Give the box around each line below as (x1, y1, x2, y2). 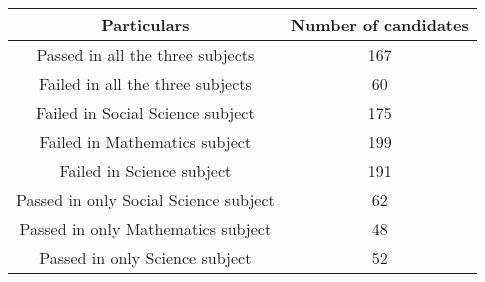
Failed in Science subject (59, 159, 232, 182)
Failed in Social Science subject (36, 101, 255, 124)
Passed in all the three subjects (36, 43, 255, 66)
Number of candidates (290, 13, 469, 36)
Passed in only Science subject (39, 246, 252, 269)
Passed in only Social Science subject (16, 188, 275, 211)
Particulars (101, 13, 190, 36)
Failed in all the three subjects (38, 72, 252, 95)
